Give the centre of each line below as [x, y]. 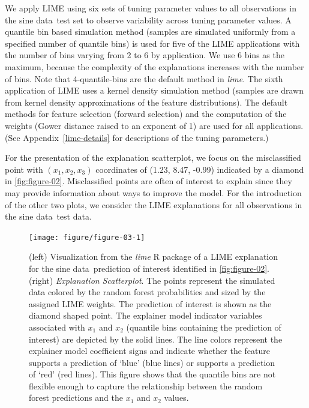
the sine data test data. [48, 216]
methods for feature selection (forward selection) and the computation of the [146, 114]
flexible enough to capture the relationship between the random [146, 385]
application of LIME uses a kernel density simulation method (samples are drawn [154, 90]
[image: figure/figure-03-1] [87, 237]
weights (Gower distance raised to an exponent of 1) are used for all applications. [154, 125]
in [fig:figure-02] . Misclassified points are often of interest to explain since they [148, 181]
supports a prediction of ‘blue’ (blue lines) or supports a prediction [152, 362]
